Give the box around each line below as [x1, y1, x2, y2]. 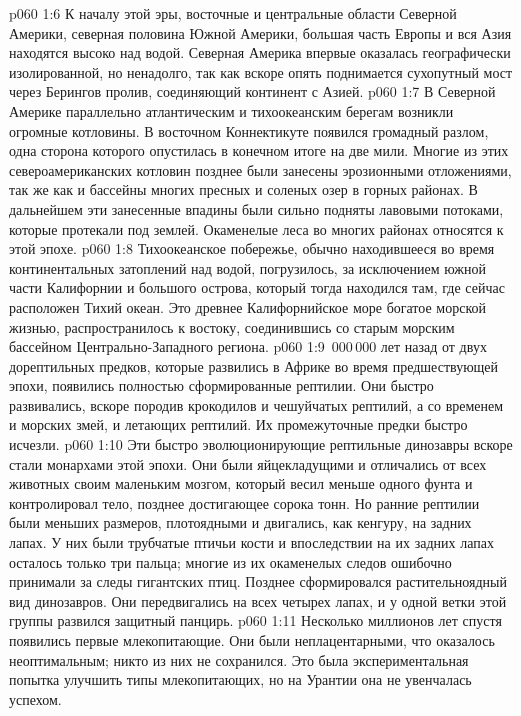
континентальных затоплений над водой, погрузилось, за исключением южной [9, 257, 486, 278]
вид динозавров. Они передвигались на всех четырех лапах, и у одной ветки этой [9, 590, 507, 611]
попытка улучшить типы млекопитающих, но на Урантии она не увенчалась [9, 669, 472, 690]
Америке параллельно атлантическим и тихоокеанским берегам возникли [9, 100, 454, 121]
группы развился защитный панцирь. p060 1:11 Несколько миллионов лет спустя [9, 610, 502, 631]
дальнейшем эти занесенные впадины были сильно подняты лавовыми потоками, [9, 198, 504, 219]
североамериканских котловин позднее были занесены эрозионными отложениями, [9, 159, 512, 180]
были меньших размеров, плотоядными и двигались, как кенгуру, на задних [9, 512, 472, 533]
